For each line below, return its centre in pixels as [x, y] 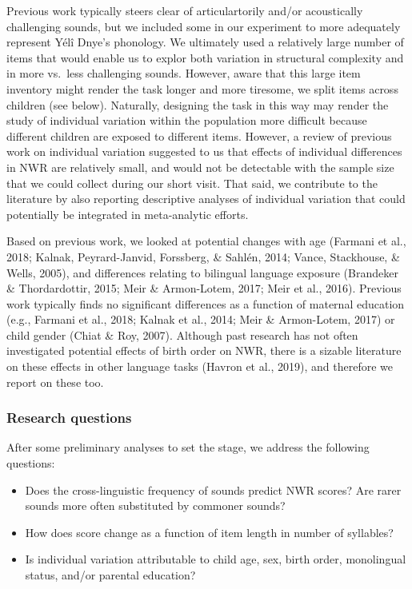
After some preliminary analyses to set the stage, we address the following [188, 447]
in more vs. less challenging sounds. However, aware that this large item [184, 73]
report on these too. [55, 382]
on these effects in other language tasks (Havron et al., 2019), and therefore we [200, 366]
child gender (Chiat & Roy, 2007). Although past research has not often [182, 334]
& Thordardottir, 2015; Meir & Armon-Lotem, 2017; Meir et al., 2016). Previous [204, 288]
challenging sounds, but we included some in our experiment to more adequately [204, 26]
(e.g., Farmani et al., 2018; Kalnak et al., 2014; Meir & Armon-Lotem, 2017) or [201, 319]
